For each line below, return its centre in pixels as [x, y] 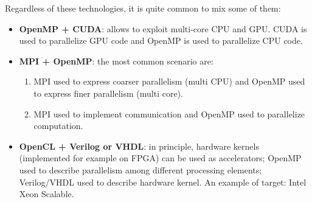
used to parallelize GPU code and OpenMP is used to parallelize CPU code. [161, 40]
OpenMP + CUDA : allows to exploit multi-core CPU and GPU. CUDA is [163, 28]
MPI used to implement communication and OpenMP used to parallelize [169, 113]
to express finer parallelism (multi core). [108, 93]
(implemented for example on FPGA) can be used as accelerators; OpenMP [160, 158]
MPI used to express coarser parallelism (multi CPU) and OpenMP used [169, 81]
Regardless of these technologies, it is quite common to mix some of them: [143, 8]
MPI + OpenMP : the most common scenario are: [116, 61]
